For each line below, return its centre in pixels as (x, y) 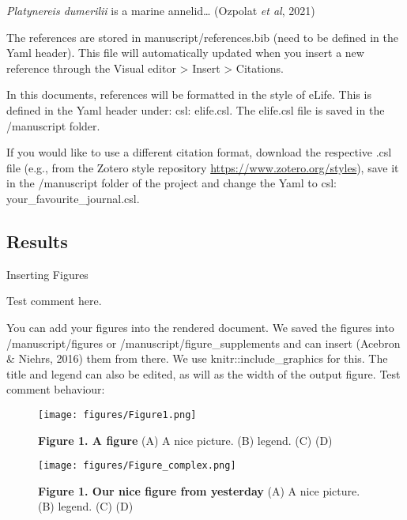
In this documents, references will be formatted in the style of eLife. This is (189, 94)
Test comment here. (54, 301)
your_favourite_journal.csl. (73, 198)
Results (37, 241)
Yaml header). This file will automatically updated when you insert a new (185, 53)
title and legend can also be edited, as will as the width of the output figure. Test (203, 373)
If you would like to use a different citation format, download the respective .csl (199, 152)
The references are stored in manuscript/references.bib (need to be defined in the (203, 37)
